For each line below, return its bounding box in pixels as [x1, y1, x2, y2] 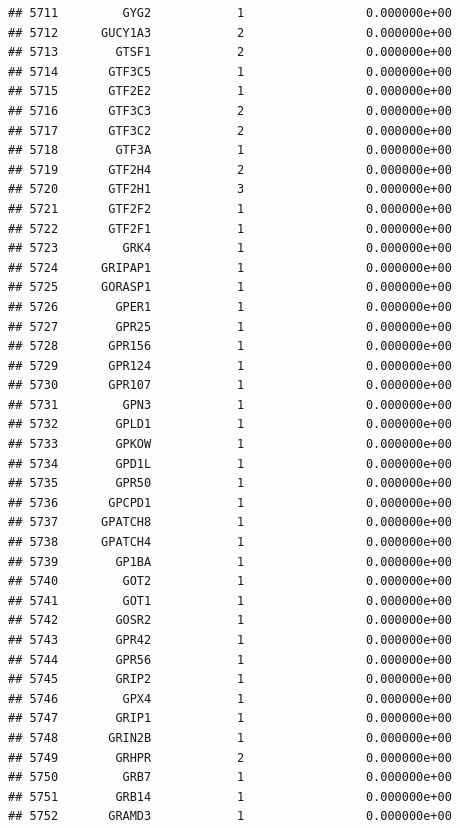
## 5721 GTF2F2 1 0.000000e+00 [8, 201, 452, 216]
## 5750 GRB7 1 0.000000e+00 [8, 770, 452, 785]
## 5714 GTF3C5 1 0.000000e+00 [8, 64, 452, 79]
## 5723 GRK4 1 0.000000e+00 [8, 241, 452, 256]
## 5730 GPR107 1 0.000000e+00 [8, 378, 452, 393]
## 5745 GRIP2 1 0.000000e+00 [8, 672, 452, 687]
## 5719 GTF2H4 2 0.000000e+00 [8, 162, 452, 177]
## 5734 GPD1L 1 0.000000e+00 [8, 456, 452, 471]
